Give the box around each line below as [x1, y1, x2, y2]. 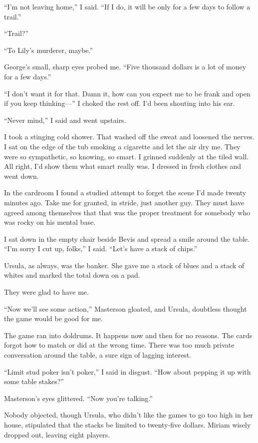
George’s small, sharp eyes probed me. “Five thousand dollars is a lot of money [4, 61, 247, 72]
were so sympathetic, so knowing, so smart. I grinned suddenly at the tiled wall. [4, 151, 249, 161]
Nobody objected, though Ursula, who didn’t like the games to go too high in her [4, 410, 253, 420]
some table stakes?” [4, 376, 64, 387]
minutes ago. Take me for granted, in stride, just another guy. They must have [4, 197, 245, 207]
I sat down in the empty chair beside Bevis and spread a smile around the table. [4, 233, 250, 244]
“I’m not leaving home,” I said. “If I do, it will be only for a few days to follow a [4, 1, 251, 11]
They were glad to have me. [4, 287, 89, 297]
